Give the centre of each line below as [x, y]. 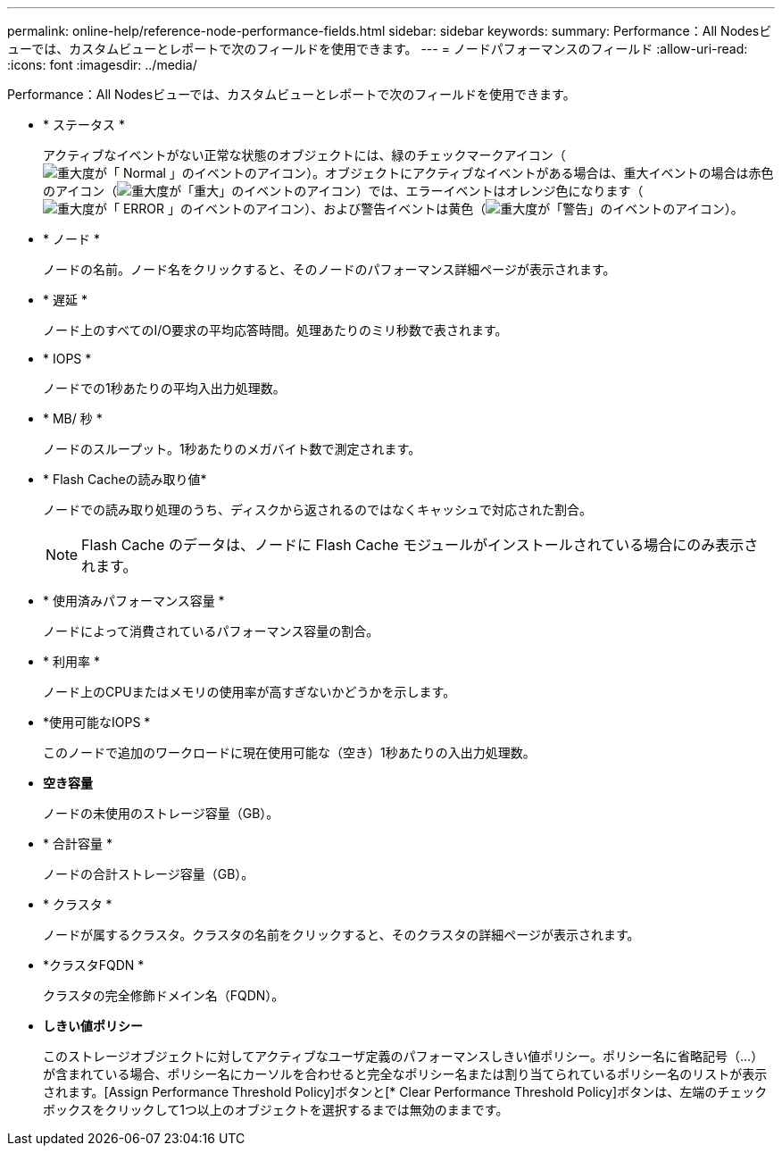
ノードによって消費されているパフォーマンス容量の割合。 [211, 631]
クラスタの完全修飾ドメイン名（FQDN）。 [164, 995]
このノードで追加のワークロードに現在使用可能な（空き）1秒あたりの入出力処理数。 [289, 752]
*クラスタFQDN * [94, 965]
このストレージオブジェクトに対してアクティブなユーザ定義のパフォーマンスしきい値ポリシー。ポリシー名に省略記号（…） [403, 1056]
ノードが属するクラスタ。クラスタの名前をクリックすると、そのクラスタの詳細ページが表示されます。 [341, 935]
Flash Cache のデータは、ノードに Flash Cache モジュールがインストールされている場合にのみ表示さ [420, 545]
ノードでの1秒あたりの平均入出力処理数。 [164, 388]
